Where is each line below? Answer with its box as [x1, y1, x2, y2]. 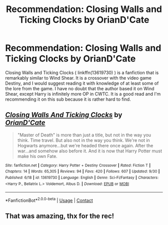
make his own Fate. [17, 153, 57, 159]
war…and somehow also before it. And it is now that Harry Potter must [17, 148, 162, 154]
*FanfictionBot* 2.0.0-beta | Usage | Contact [5, 196, 93, 203]
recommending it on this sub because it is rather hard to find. [5, 96, 131, 102]
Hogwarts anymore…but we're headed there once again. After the [17, 142, 153, 148]
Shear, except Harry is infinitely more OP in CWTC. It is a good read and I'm [5, 91, 161, 97]
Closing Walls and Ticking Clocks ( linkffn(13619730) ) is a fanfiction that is [5, 69, 159, 76]
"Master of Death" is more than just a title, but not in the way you [17, 132, 151, 138]
